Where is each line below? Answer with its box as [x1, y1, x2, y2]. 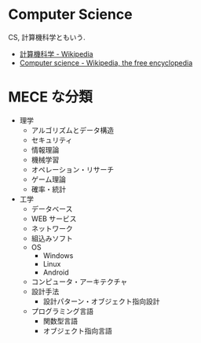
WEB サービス [31, 214, 77, 223]
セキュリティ [31, 135, 73, 145]
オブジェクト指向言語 [42, 326, 112, 335]
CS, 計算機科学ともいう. [8, 32, 86, 42]
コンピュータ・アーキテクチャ [31, 277, 128, 286]
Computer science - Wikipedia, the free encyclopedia [19, 57, 193, 68]
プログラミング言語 [31, 306, 94, 315]
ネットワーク [31, 223, 73, 233]
